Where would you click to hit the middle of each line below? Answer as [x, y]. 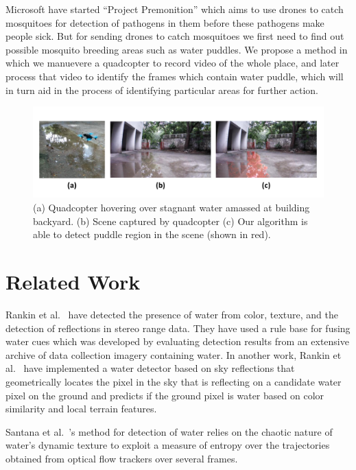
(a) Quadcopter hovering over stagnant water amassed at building [171, 208]
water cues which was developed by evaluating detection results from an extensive [177, 341]
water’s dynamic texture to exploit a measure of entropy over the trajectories [168, 445]
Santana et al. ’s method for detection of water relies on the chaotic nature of [169, 431]
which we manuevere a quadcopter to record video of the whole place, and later [173, 63]
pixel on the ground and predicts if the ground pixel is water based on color [165, 395]
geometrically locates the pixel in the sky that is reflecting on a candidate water [174, 381]
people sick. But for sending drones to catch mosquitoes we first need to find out [175, 36]
